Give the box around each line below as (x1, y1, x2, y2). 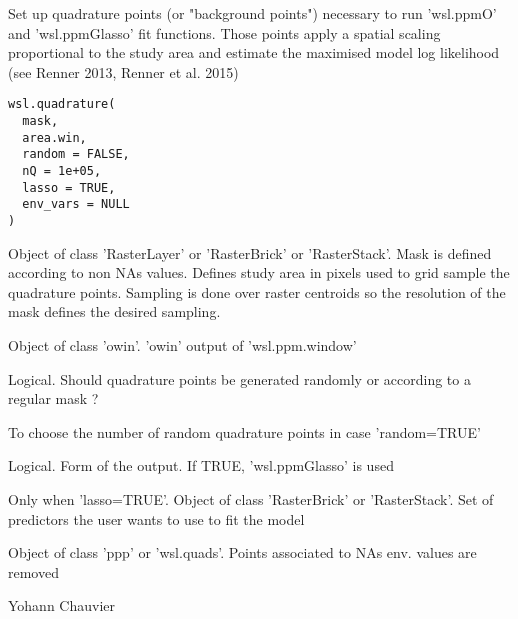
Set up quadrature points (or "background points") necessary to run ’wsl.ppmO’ (8, 3, 497, 23)
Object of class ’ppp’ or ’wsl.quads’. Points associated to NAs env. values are (8, 542, 477, 563)
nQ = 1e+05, (22, 164, 102, 178)
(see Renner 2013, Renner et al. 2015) (8, 61, 239, 82)
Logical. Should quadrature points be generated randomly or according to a (8, 368, 471, 389)
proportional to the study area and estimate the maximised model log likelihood (8, 42, 500, 63)
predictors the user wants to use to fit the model (8, 508, 305, 529)
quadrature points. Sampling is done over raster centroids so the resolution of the (8, 281, 506, 302)
